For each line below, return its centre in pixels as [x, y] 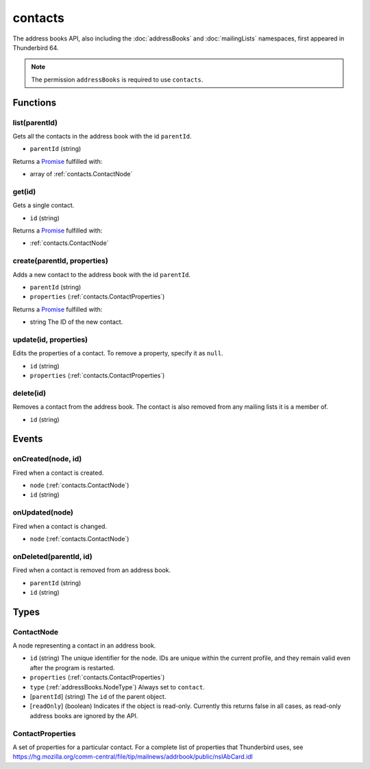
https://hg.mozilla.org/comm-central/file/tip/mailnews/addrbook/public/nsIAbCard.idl [133, 757]
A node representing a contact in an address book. [84, 646]
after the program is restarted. [72, 667]
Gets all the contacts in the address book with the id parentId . [102, 136]
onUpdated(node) [43, 512]
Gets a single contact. [44, 205]
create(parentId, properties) [61, 261]
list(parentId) [35, 122]
